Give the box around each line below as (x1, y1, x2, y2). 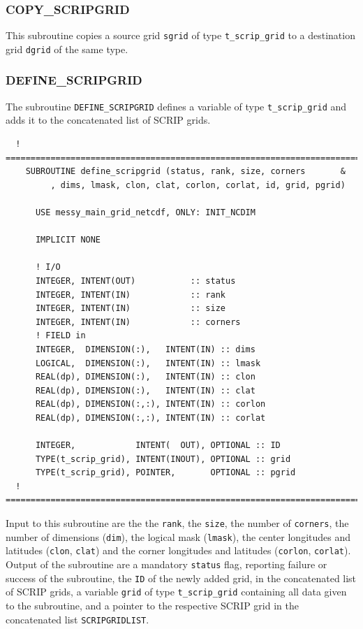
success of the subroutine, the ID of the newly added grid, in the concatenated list (6, 570, 357, 585)
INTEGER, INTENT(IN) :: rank (35, 289, 225, 300)
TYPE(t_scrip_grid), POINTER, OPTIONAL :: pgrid (35, 468, 296, 478)
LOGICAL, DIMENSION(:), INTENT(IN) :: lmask (35, 358, 261, 368)
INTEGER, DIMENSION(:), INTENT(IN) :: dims (35, 344, 255, 354)
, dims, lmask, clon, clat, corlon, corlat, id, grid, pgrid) (50, 180, 346, 190)
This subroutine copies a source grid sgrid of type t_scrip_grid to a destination (6, 28, 355, 43)
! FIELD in (35, 331, 86, 341)
